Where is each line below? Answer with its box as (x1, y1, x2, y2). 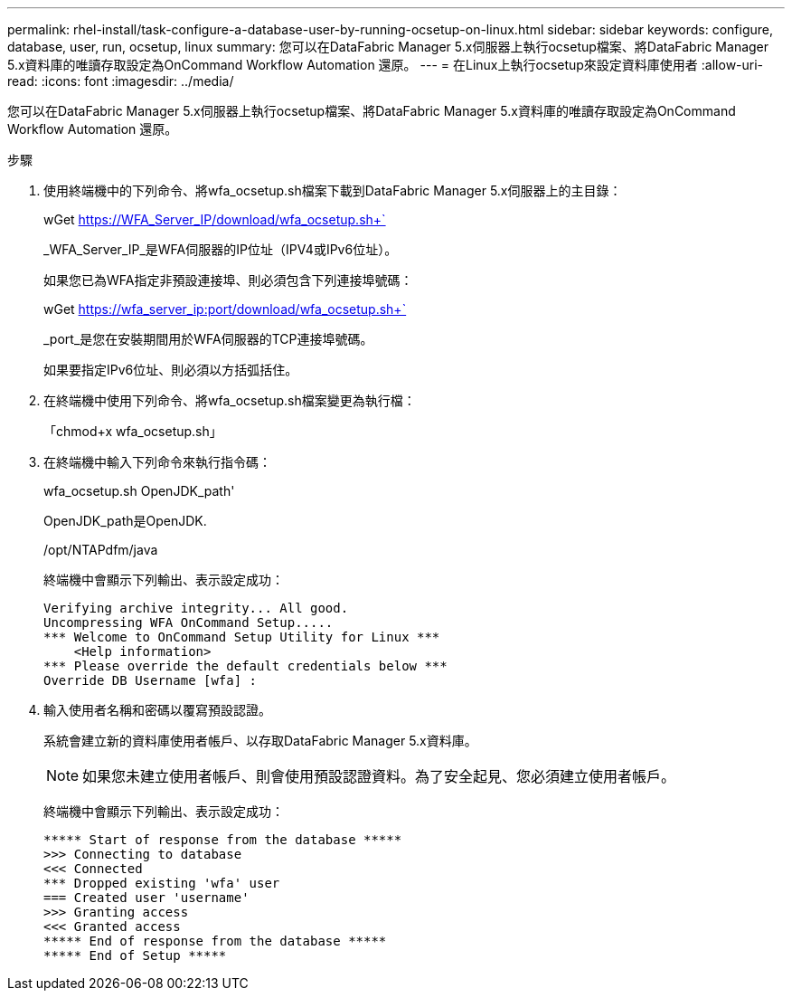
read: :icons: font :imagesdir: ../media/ (7, 73, 234, 89)
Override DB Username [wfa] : (43, 673, 258, 688)
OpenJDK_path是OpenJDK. (43, 513, 207, 528)
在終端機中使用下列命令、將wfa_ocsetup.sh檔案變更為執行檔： (43, 393, 416, 408)
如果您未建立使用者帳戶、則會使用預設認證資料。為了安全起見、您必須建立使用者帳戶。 (82, 767, 676, 785)
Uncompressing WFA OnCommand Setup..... (43, 615, 334, 630)
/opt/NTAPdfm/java (43, 542, 158, 557)
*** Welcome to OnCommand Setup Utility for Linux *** (43, 630, 440, 644)
